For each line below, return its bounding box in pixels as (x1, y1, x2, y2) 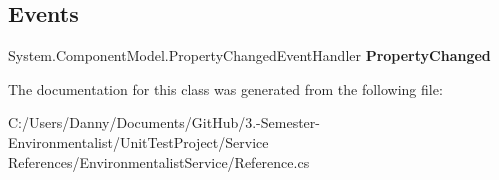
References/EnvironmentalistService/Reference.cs (8, 151, 310, 172)
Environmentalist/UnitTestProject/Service (8, 131, 269, 152)
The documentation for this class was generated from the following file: (8, 78, 443, 99)
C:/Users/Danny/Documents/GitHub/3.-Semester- (8, 112, 320, 133)
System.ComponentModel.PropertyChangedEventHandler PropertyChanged (8, 45, 491, 66)
